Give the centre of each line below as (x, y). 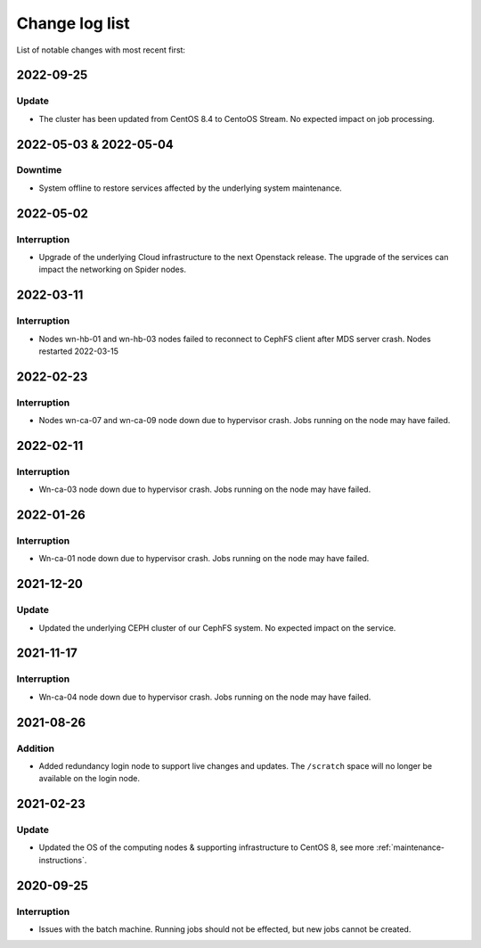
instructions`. (63, 860)
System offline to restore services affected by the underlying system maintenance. (190, 188)
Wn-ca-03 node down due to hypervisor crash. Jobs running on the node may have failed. (205, 489)
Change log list (73, 23)
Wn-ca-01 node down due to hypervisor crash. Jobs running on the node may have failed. (204, 559)
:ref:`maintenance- (410, 847)
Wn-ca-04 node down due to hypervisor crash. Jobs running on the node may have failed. (205, 697)
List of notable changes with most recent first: (101, 50)
